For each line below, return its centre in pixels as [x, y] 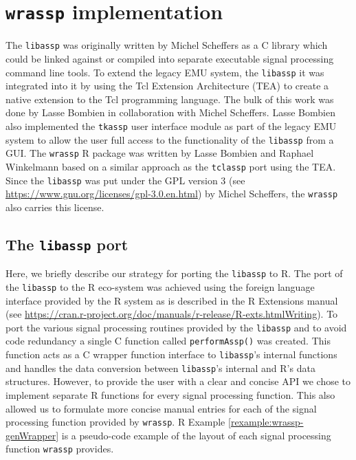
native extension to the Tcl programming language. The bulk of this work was [170, 99]
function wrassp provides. [60, 449]
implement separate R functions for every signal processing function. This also [170, 394]
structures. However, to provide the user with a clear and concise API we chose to [178, 381]
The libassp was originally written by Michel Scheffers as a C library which [167, 45]
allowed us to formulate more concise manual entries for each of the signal [161, 408]
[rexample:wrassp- [266, 422]
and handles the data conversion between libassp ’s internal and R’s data [160, 368]
